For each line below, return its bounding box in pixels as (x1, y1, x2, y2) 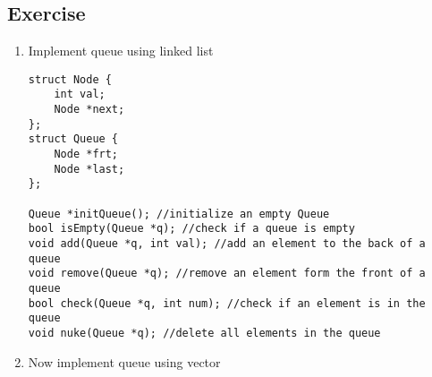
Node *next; (54, 103, 125, 116)
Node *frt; (54, 148, 119, 161)
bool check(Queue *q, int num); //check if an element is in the (28, 296, 426, 310)
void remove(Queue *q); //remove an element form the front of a (28, 267, 426, 280)
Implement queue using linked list (28, 41, 214, 60)
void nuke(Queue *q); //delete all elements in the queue (28, 326, 381, 339)
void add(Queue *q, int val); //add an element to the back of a (28, 237, 426, 251)
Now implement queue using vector (28, 352, 221, 371)
